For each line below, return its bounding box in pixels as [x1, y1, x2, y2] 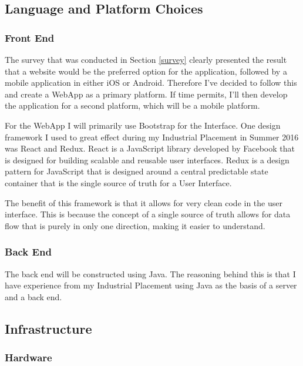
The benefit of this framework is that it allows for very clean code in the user [5, 196, 282, 209]
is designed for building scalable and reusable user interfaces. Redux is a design [5, 153, 289, 166]
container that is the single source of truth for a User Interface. [5, 176, 232, 189]
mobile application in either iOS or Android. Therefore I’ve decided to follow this [5, 76, 297, 89]
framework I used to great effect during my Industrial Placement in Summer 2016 [5, 130, 299, 143]
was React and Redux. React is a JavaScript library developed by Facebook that [5, 142, 295, 155]
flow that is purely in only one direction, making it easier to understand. [5, 219, 265, 231]
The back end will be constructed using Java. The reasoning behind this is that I [5, 267, 296, 280]
